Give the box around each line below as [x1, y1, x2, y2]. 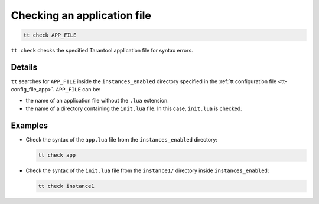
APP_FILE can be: [56, 86, 100, 93]
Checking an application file [11, 9, 152, 22]
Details [11, 62, 38, 72]
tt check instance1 [38, 183, 95, 190]
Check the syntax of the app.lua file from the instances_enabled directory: [25, 136, 218, 143]
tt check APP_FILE [23, 32, 77, 38]
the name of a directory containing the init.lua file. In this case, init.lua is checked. [25, 105, 242, 112]
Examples [11, 121, 48, 131]
